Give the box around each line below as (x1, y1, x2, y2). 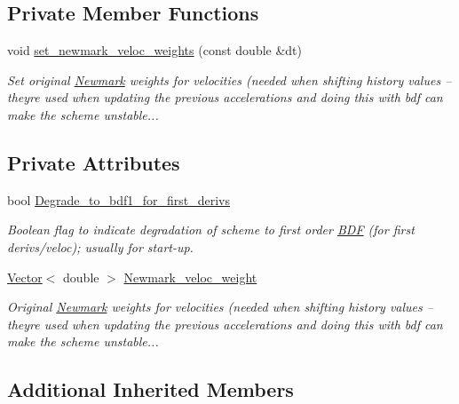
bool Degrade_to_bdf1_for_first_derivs (7, 190, 231, 209)
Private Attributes (7, 148, 180, 176)
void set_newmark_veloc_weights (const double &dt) (7, 41, 302, 59)
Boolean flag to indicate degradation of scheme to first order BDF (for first (7, 220, 415, 239)
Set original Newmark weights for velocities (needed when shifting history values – (7, 70, 452, 89)
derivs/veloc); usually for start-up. (7, 237, 194, 256)
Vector (7, 267, 43, 286)
